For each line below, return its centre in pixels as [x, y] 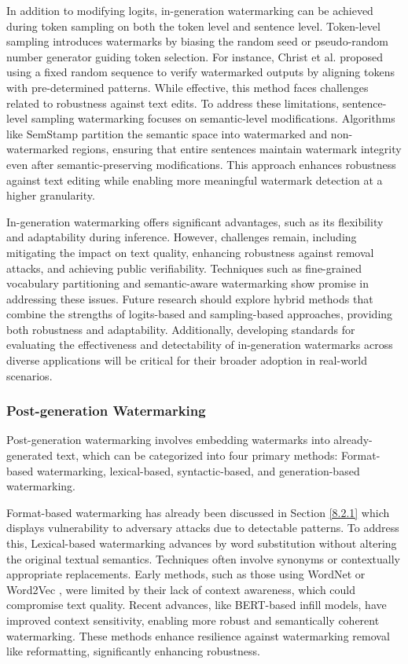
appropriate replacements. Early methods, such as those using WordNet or [186, 574]
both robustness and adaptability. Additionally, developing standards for [181, 329]
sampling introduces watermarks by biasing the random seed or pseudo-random [198, 41]
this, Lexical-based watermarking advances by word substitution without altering [202, 543]
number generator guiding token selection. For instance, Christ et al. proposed [195, 56]
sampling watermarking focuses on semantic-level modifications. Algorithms [213, 118]
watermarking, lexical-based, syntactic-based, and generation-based [198, 470]
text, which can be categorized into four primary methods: [197, 455]
